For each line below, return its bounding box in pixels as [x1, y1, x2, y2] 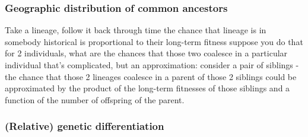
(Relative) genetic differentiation [5, 119, 164, 133]
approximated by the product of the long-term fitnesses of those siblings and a [5, 82, 290, 94]
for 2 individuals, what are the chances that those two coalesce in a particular [5, 47, 288, 59]
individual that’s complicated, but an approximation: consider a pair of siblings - [5, 59, 299, 71]
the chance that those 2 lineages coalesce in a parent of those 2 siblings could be [5, 70, 297, 82]
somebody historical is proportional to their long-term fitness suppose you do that [5, 35, 303, 47]
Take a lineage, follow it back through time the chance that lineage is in [5, 24, 266, 36]
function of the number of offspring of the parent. [5, 93, 185, 106]
